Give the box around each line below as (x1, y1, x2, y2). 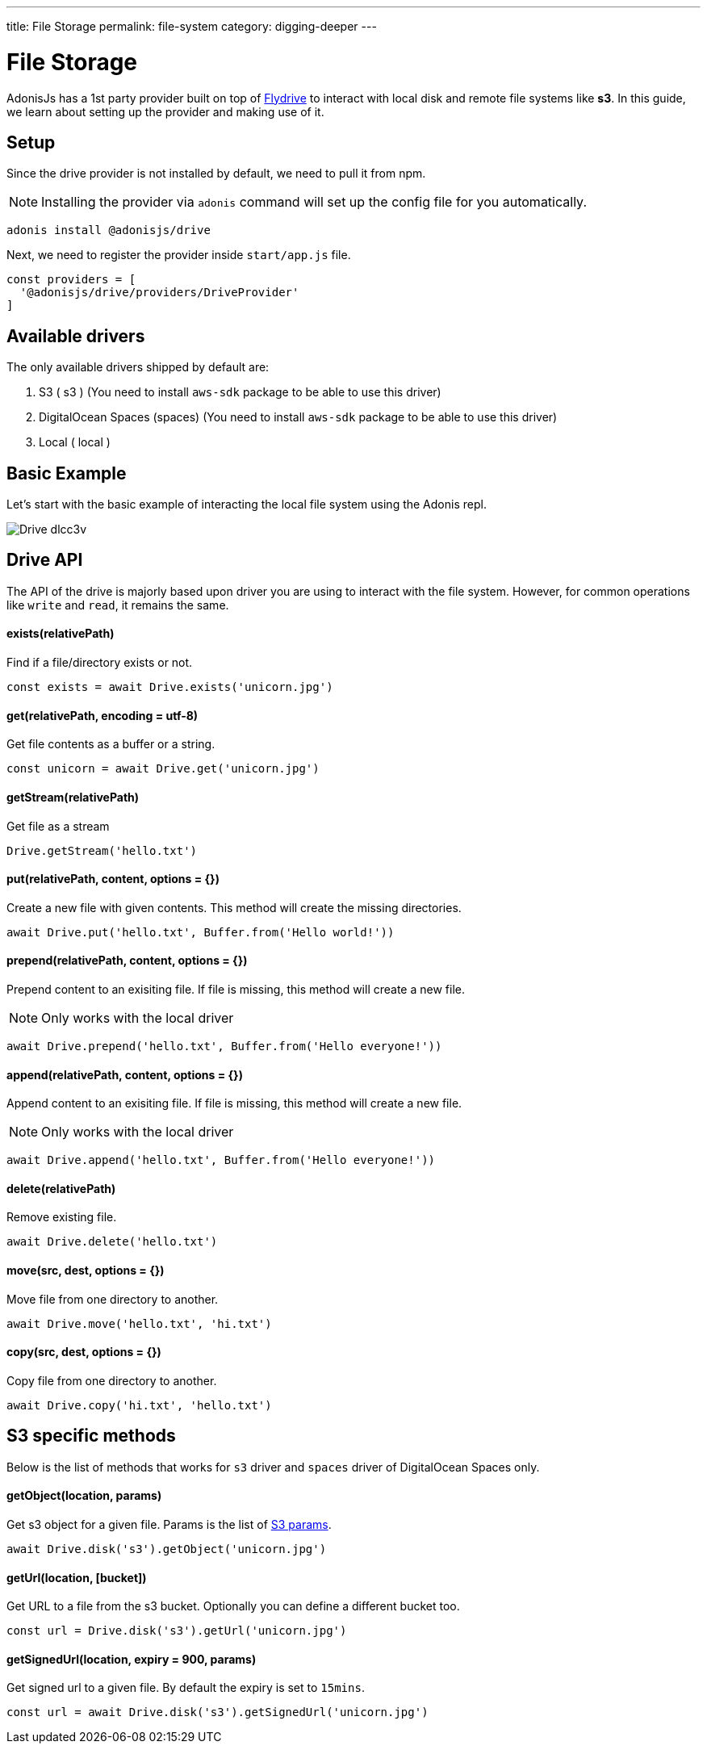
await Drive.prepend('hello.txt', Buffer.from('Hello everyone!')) (6, 1039, 442, 1053)
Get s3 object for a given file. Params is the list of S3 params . (6, 1517, 332, 1531)
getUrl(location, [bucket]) (6, 1570, 147, 1585)
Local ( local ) (39, 435, 111, 450)
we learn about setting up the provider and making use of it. (6, 104, 324, 119)
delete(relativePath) (6, 1181, 116, 1195)
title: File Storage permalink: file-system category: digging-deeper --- (6, 19, 377, 33)
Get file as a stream (6, 818, 110, 833)
